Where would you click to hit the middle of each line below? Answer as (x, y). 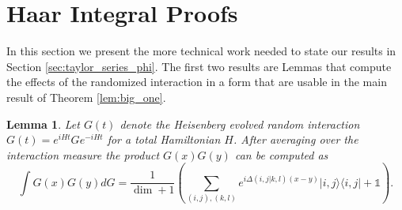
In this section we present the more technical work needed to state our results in (201, 51)
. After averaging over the (296, 139)
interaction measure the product (83, 154)
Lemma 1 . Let (43, 124)
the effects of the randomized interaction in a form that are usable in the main (197, 82)
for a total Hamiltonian (164, 139)
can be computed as (281, 154)
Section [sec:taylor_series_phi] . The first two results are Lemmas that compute (199, 66)
